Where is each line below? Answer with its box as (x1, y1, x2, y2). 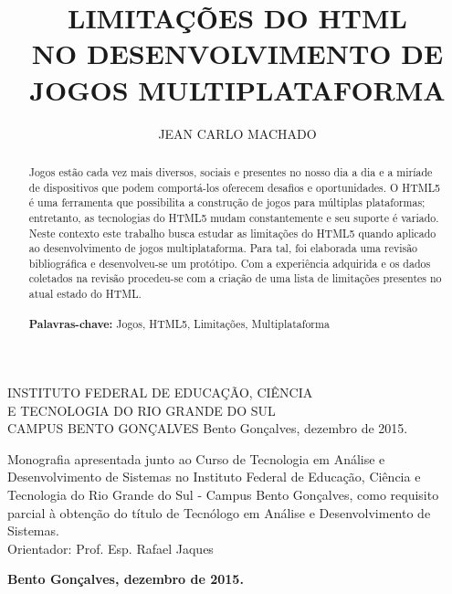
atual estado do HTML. (28, 286, 142, 302)
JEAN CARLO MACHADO (158, 123, 317, 143)
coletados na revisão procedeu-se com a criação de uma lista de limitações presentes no (28, 270, 442, 286)
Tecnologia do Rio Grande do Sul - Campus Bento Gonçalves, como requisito (7, 485, 439, 504)
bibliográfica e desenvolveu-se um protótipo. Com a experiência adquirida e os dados (28, 255, 431, 270)
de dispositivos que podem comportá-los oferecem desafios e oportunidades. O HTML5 (28, 179, 441, 195)
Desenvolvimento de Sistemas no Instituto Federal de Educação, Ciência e (7, 467, 421, 486)
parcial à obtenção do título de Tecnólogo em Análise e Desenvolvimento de (7, 503, 431, 522)
